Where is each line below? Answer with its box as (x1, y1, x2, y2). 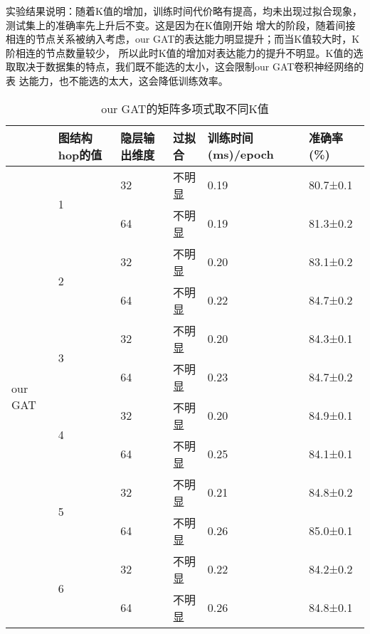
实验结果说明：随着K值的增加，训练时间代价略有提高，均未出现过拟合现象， (6, 4, 362, 18)
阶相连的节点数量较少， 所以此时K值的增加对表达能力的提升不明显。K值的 (6, 45, 354, 60)
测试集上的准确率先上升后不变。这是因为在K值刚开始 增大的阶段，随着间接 (6, 17, 356, 32)
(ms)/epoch (207, 146, 274, 163)
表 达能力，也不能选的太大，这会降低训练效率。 (6, 73, 228, 88)
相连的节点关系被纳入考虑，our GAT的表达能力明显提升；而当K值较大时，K (6, 31, 360, 46)
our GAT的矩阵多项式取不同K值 (101, 100, 269, 117)
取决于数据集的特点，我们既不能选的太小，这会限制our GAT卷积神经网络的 (15, 59, 364, 74)
